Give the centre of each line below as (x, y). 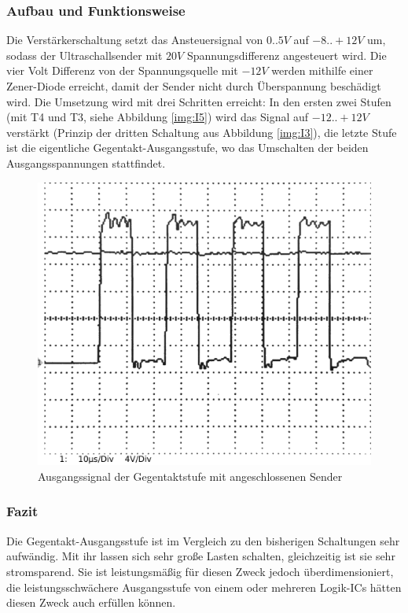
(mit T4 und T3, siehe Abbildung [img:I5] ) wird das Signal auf (158, 117)
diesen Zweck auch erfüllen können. (91, 602)
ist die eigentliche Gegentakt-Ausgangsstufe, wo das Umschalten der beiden (187, 148)
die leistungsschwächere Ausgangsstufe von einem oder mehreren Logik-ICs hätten (204, 587)
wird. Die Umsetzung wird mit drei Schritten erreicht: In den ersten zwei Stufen (199, 101)
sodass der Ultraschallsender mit (85, 55)
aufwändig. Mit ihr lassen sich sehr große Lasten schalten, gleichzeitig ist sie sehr (201, 556)
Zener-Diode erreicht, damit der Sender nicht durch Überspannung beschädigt (194, 86)
